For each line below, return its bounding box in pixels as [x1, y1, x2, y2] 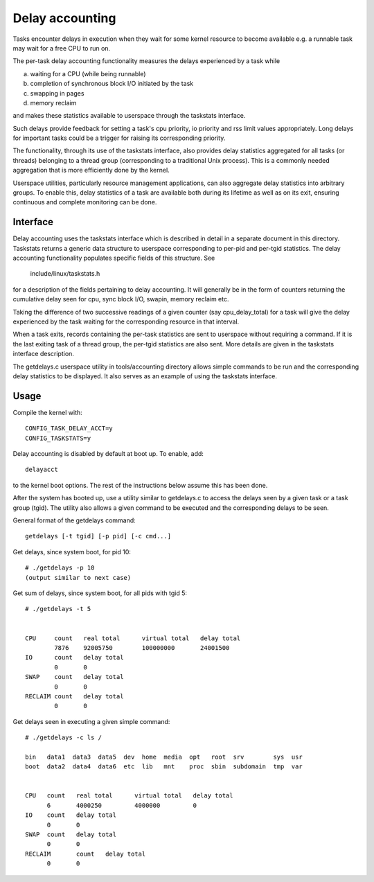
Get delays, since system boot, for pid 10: [12, 547, 132, 556]
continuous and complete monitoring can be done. [12, 198, 157, 206]
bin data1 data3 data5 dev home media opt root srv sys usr [25, 752, 303, 761]
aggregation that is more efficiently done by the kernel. [12, 166, 170, 175]
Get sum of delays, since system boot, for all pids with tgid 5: [12, 589, 187, 597]
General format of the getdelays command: [12, 516, 136, 524]
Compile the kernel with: [12, 408, 82, 416]
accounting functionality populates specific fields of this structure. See [12, 254, 215, 263]
